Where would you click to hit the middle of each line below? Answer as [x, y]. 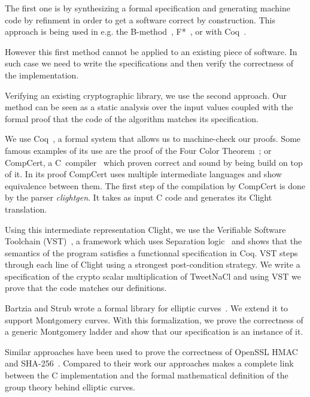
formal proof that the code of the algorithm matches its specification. [132, 118]
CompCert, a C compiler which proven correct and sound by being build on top [154, 162]
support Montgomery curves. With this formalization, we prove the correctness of [154, 319]
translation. [26, 209]
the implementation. [42, 75]
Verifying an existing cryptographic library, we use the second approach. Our [146, 95]
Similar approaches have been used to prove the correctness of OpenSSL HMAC [151, 351]
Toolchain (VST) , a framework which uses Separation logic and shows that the [154, 241]
